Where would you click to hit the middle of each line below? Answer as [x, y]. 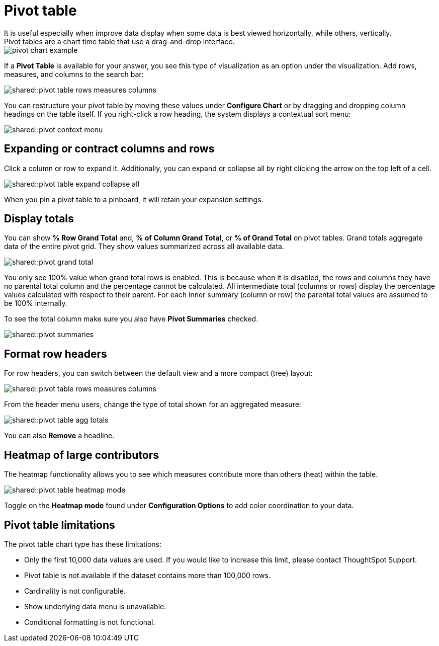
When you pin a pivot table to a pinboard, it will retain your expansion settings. [134, 199]
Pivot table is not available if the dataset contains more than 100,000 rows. [147, 575]
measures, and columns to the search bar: [74, 74]
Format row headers [56, 354]
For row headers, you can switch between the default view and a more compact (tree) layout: [158, 373]
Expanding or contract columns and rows [109, 149]
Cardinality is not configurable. [75, 591]
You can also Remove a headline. [59, 436]
